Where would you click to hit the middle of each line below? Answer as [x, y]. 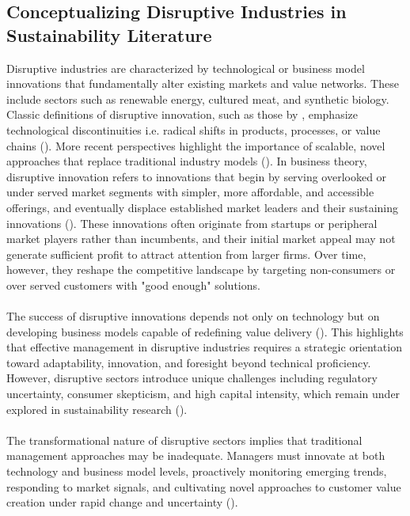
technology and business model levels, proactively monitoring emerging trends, [197, 471]
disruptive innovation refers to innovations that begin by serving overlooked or [197, 176]
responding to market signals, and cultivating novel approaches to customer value [204, 486]
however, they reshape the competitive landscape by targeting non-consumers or [201, 269]
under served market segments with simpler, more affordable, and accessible [190, 192]
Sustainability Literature [109, 34]
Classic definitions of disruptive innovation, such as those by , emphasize [182, 114]
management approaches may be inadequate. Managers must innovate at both [196, 455]
